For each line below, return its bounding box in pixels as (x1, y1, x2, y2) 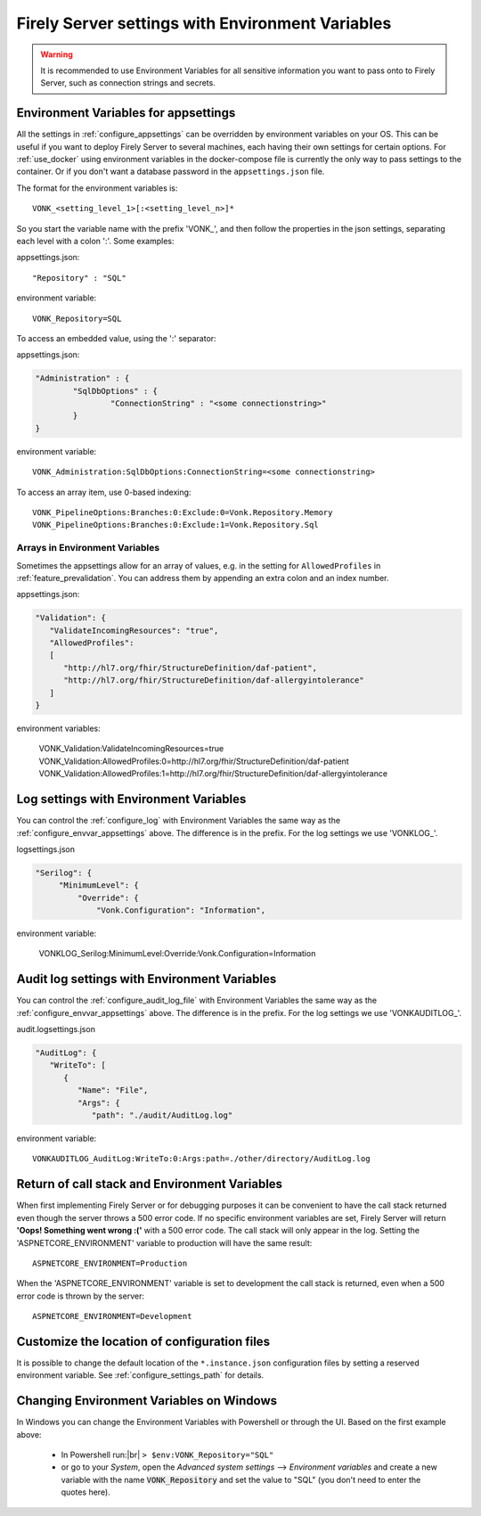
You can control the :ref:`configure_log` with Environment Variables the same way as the (16, 815, 341, 826)
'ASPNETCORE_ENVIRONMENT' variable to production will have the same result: (16, 1237, 313, 1248)
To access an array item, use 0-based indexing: (16, 487, 192, 497)
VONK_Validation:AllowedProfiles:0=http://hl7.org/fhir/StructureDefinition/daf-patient (38, 756, 349, 766)
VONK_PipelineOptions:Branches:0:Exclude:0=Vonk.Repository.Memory (32, 508, 333, 518)
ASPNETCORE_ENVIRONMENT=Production (32, 1258, 188, 1268)
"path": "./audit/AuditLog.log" (91, 1110, 233, 1120)
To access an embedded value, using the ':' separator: (16, 332, 217, 343)
